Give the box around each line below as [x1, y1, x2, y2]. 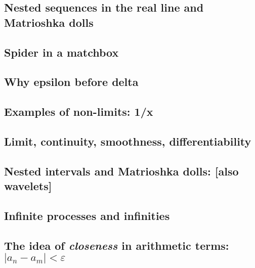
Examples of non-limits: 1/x [4, 104, 153, 119]
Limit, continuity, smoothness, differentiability [4, 133, 251, 149]
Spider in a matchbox [4, 44, 119, 60]
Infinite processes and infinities [4, 207, 170, 223]
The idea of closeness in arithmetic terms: [4, 237, 229, 253]
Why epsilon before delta [4, 74, 139, 90]
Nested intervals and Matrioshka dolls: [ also [4, 163, 239, 178]
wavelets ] [4, 178, 52, 194]
